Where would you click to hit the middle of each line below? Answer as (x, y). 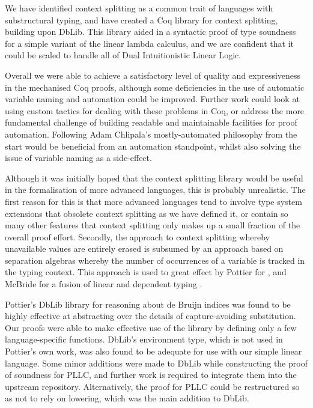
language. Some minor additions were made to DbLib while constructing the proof (156, 363)
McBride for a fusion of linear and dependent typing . (104, 284)
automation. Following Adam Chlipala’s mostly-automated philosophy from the (151, 134)
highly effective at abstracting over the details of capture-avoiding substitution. (150, 316)
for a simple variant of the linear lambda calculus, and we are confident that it (149, 43)
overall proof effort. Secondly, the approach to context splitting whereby (137, 236)
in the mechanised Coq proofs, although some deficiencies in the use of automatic (155, 87)
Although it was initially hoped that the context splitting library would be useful (154, 178)
